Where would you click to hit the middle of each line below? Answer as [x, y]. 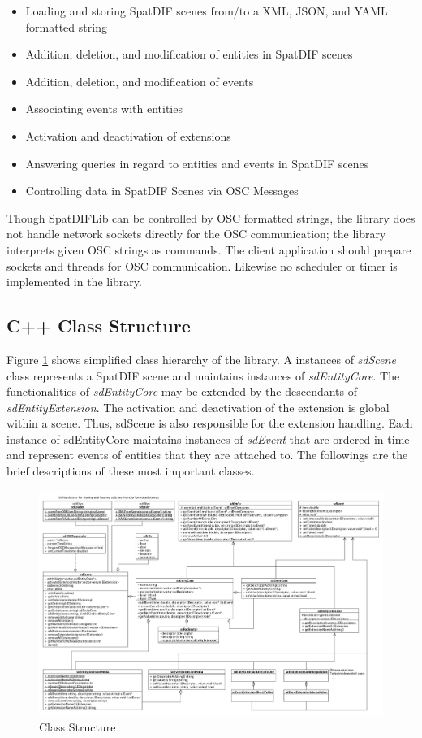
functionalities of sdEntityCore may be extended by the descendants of [182, 391]
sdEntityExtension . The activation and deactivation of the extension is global [198, 407]
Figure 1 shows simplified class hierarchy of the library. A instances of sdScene [201, 359]
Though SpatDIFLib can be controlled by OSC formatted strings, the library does [211, 217]
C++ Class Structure [99, 326]
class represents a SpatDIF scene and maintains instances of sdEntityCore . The [203, 375]
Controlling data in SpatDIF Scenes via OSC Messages [162, 191]
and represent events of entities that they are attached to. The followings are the [207, 455]
